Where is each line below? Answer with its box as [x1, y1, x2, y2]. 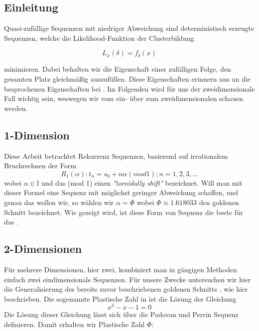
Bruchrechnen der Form [4, 160, 76, 171]
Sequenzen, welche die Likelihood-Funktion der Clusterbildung [4, 32, 194, 43]
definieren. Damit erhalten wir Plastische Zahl [4, 319, 145, 329]
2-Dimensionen [4, 241, 82, 256]
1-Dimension [4, 127, 70, 142]
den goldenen [199, 197, 239, 207]
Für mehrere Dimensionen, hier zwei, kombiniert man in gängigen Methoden [4, 264, 237, 274]
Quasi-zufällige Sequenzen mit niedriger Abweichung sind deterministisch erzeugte [4, 23, 255, 33]
